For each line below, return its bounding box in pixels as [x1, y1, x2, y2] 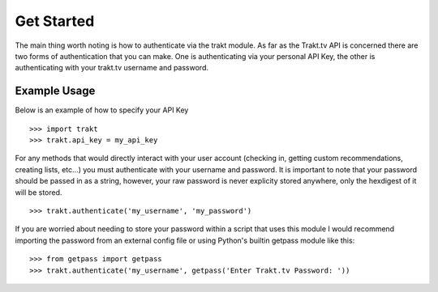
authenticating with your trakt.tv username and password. [15, 63, 209, 73]
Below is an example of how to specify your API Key [15, 105, 189, 115]
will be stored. [15, 187, 62, 197]
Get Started [15, 12, 95, 30]
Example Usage [15, 84, 96, 98]
